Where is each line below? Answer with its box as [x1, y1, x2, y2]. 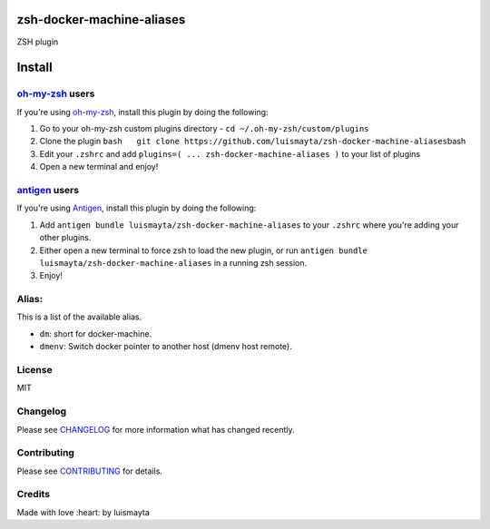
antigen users [16, 184, 80, 196]
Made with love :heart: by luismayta [16, 506, 150, 517]
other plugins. [39, 232, 92, 243]
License [16, 364, 54, 377]
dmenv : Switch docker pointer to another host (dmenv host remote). [39, 341, 292, 352]
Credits [16, 488, 50, 501]
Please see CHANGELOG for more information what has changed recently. [16, 424, 295, 435]
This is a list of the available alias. [16, 311, 142, 322]
